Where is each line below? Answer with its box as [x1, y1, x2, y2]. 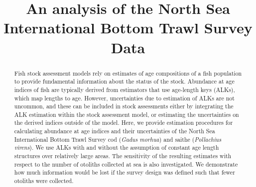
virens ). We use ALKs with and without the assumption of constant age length [14, 143, 219, 152]
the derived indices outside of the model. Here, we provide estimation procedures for [14, 118, 233, 127]
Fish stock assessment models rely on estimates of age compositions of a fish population [14, 69, 242, 77]
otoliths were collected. [14, 177, 74, 185]
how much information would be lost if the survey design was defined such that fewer [14, 168, 235, 177]
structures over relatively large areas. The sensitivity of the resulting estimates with [14, 152, 232, 160]
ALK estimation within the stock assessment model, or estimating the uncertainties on [14, 110, 239, 118]
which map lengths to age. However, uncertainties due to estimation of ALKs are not [14, 93, 235, 102]
